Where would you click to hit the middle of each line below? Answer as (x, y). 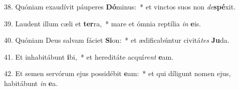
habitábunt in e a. (31, 83)
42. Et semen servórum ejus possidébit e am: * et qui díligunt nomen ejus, (117, 73)
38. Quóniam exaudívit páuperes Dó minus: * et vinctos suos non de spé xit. (120, 6)
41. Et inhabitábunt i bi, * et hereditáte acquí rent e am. (89, 56)
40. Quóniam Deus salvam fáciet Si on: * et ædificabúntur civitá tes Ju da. (117, 40)
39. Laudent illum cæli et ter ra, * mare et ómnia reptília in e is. (102, 23)
